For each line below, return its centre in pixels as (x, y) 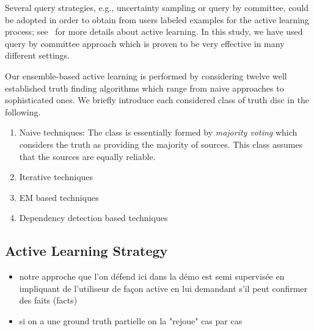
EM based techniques (59, 197)
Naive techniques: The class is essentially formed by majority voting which (158, 132)
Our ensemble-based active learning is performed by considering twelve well (146, 75)
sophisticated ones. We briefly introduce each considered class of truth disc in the (157, 100)
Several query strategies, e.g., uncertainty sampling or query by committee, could (157, 7)
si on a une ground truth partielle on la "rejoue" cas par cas (131, 320)
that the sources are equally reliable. (87, 156)
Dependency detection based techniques (93, 218)
